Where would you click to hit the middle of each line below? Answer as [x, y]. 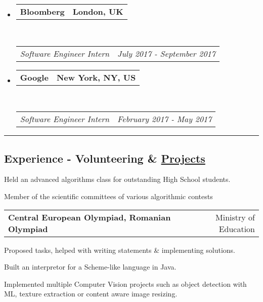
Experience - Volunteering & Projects [105, 158]
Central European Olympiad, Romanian [90, 217]
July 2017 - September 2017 [166, 53]
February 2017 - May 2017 [165, 119]
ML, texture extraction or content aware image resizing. [91, 294]
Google [34, 77]
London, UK [98, 11]
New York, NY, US [96, 77]
